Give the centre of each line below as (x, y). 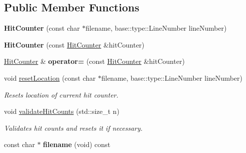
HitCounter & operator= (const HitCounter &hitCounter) (94, 61)
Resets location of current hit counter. (61, 94)
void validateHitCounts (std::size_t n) (62, 111)
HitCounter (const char (42, 28)
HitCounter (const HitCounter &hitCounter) (74, 44)
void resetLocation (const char (50, 77)
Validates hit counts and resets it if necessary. (73, 127)
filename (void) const (77, 144)
